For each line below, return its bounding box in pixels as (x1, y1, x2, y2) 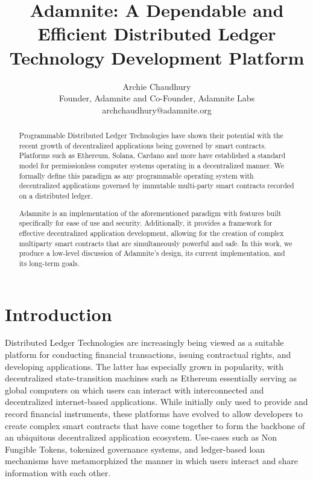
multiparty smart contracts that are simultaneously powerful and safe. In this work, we (19, 238, 292, 248)
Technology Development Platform (9, 45, 305, 69)
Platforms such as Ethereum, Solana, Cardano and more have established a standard (19, 150, 285, 161)
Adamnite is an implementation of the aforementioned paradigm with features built (19, 208, 282, 218)
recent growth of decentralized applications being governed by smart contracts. (19, 140, 267, 150)
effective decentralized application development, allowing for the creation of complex (19, 228, 284, 238)
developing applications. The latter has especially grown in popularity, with (5, 360, 284, 372)
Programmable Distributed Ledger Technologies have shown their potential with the (19, 130, 283, 141)
